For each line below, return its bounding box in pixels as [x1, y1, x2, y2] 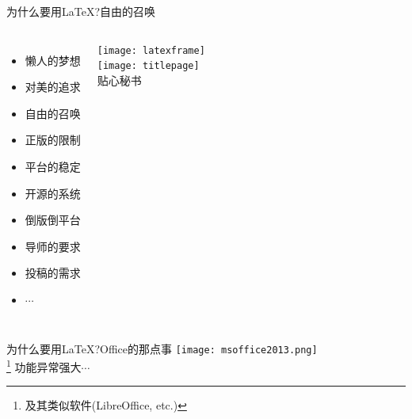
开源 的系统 [25, 185, 81, 201]
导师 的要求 [25, 238, 81, 254]
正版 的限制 [25, 131, 81, 148]
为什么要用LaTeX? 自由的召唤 [6, 3, 156, 19]
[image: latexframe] [97, 44, 205, 56]
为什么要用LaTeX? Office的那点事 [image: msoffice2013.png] [6, 340, 318, 356]
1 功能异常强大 [6, 356, 82, 375]
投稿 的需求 [25, 265, 81, 281]
